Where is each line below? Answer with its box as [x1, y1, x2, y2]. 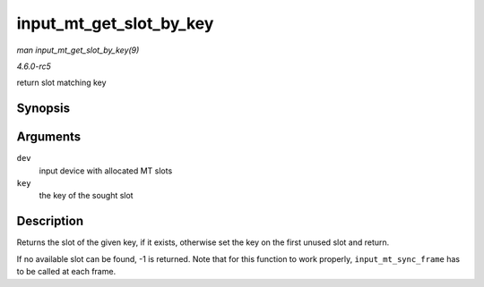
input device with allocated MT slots [39, 165, 173, 176]
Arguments [16, 130, 82, 145]
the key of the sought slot [39, 190, 134, 201]
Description [16, 214, 84, 229]
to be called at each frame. [16, 266, 117, 277]
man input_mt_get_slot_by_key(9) [16, 45, 140, 55]
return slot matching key [16, 77, 107, 89]
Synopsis [16, 101, 71, 116]
